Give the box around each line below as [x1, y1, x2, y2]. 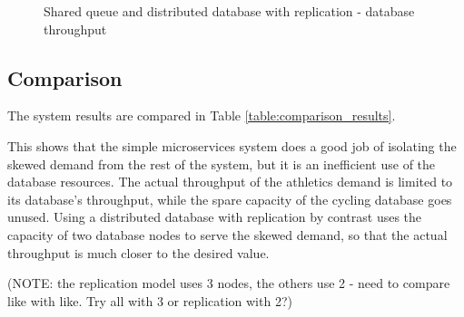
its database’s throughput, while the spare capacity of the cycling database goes [7, 189, 452, 208]
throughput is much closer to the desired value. [7, 243, 270, 262]
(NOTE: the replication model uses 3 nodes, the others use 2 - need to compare [7, 274, 450, 293]
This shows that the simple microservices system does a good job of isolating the [7, 136, 457, 155]
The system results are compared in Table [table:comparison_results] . [7, 106, 396, 125]
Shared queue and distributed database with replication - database [44, 2, 415, 20]
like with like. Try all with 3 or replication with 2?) [7, 291, 292, 310]
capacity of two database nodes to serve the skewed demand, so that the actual [7, 225, 448, 244]
